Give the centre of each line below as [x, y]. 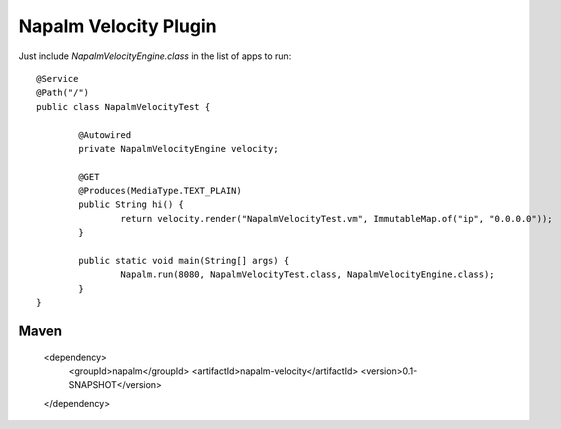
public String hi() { [131, 204]
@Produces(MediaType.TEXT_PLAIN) [160, 191]
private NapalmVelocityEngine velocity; [178, 148]
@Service [57, 78]
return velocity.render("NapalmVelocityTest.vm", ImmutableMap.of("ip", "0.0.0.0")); [337, 218]
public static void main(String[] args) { [184, 261]
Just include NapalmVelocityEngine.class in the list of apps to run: [155, 56]
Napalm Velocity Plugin [117, 26]
